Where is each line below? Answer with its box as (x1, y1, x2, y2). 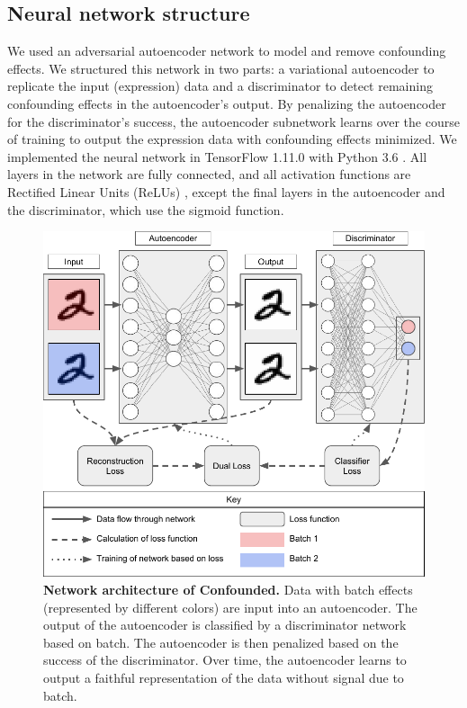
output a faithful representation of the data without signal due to (43, 668, 404, 686)
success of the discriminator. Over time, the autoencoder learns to (43, 650, 407, 669)
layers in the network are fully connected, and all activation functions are (7, 165, 411, 184)
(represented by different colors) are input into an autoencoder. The (43, 597, 418, 616)
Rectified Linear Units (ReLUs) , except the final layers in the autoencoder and (7, 182, 445, 201)
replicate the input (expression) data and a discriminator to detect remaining (7, 76, 433, 95)
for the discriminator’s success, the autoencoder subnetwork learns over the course (7, 112, 460, 130)
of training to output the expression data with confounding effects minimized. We (7, 130, 457, 148)
